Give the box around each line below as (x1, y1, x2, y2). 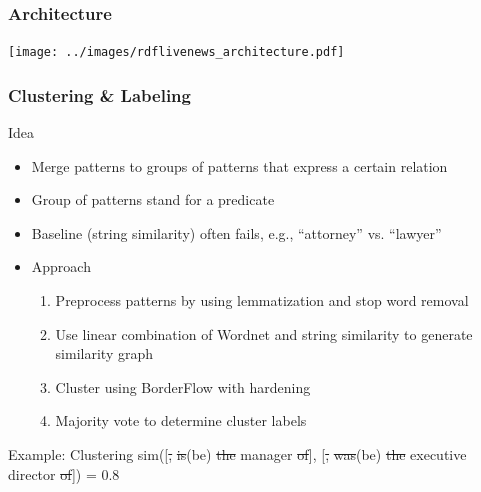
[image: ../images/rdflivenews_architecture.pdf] (8, 45, 345, 60)
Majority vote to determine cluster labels (55, 410, 307, 431)
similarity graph (55, 343, 153, 364)
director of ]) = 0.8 (8, 463, 120, 484)
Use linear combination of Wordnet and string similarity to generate (55, 323, 473, 344)
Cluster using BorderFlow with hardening (55, 376, 311, 397)
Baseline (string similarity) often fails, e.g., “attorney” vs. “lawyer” (31, 222, 442, 243)
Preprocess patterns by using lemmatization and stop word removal (55, 290, 469, 311)
